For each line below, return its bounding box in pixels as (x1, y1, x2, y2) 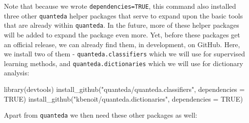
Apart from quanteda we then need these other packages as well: (4, 110, 197, 120)
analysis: (4, 68, 29, 78)
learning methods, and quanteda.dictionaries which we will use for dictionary (4, 58, 243, 68)
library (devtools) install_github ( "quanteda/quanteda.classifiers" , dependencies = (4, 84, 245, 94)
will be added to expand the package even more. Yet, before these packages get (4, 29, 240, 39)
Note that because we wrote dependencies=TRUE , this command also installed (4, 1, 236, 11)
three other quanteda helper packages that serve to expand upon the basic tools (4, 10, 243, 20)
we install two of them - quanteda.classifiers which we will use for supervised (4, 49, 245, 59)
